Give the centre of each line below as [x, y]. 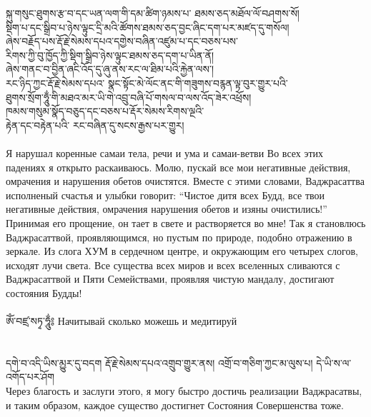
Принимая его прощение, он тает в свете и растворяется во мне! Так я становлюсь [186, 222]
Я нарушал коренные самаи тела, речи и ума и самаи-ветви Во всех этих [165, 152]
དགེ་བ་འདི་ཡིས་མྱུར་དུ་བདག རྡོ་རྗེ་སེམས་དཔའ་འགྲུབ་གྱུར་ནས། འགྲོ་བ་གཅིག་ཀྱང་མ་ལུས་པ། [159, 362]
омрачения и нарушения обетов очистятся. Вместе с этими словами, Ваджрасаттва [185, 181]
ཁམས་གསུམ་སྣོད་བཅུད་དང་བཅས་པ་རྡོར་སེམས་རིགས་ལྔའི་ [105, 111]
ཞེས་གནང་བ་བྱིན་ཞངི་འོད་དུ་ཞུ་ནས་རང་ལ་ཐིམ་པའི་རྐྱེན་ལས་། [110, 69]
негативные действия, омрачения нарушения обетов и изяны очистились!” [167, 209]
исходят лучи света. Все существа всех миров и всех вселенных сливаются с [173, 265]
